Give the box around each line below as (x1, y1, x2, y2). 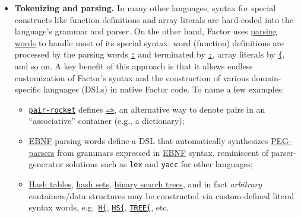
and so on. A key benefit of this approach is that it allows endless (14, 60, 253, 72)
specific (14, 83, 41, 95)
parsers (28, 146, 55, 158)
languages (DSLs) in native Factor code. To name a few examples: (43, 83, 284, 95)
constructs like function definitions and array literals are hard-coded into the (14, 13, 293, 25)
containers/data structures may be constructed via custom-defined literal (28, 189, 294, 202)
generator (28, 158, 64, 170)
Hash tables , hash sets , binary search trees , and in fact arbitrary (28, 177, 262, 190)
